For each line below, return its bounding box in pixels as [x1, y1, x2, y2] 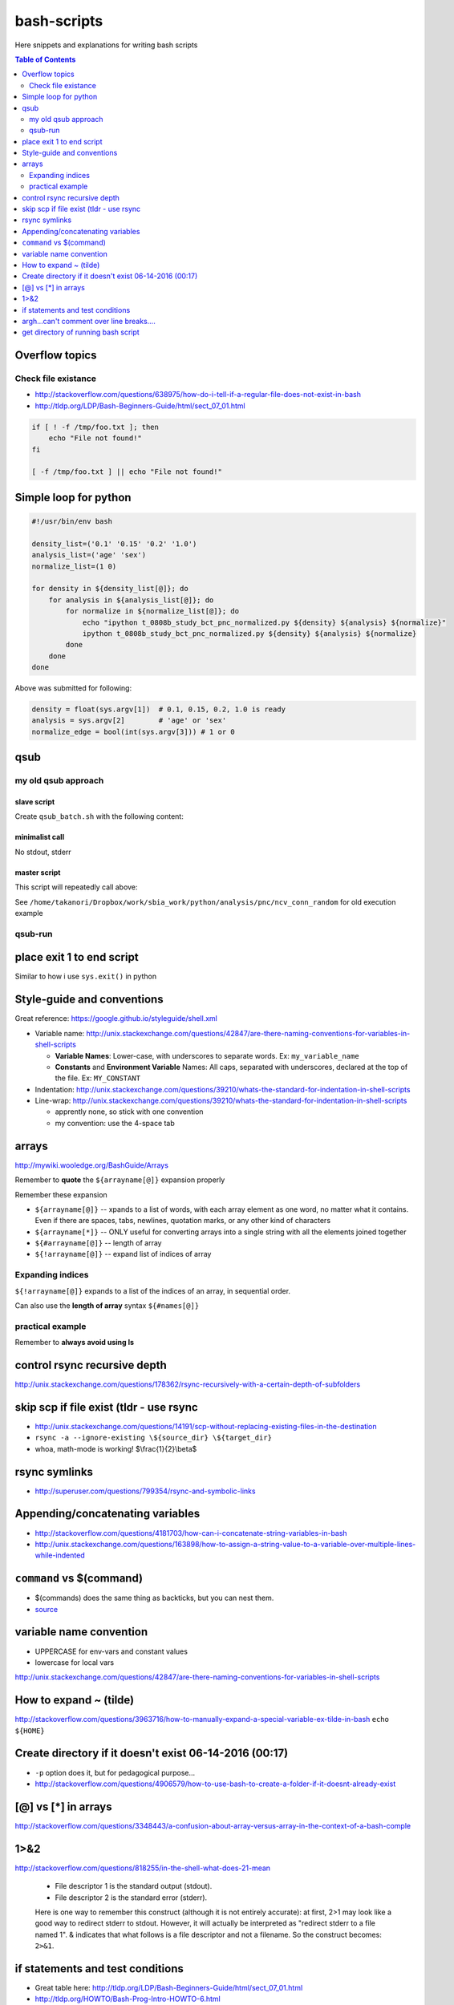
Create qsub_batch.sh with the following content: [14, 812, 184, 821]
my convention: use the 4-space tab [55, 1118, 176, 1128]
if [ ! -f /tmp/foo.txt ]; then [31, 422, 160, 431]
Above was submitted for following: [14, 683, 132, 693]
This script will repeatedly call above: [14, 882, 138, 892]
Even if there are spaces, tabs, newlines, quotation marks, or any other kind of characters [34, 1216, 331, 1225]
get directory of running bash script [22, 327, 140, 337]
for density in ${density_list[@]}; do [31, 584, 188, 593]
